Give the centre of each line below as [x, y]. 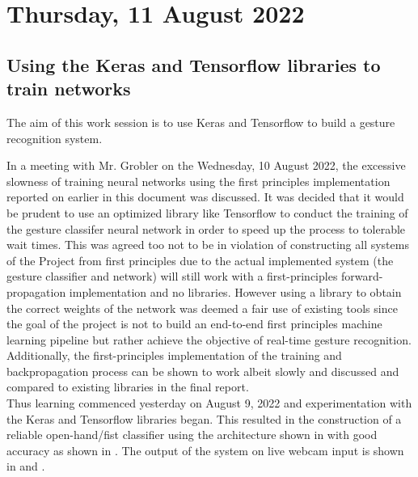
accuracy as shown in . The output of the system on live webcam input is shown [205, 450]
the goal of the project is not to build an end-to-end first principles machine [194, 324]
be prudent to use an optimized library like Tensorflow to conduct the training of [207, 212]
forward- [362, 276]
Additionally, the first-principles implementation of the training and [174, 355]
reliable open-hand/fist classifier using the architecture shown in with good [192, 435]
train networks [69, 89]
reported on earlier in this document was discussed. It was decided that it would [205, 197]
